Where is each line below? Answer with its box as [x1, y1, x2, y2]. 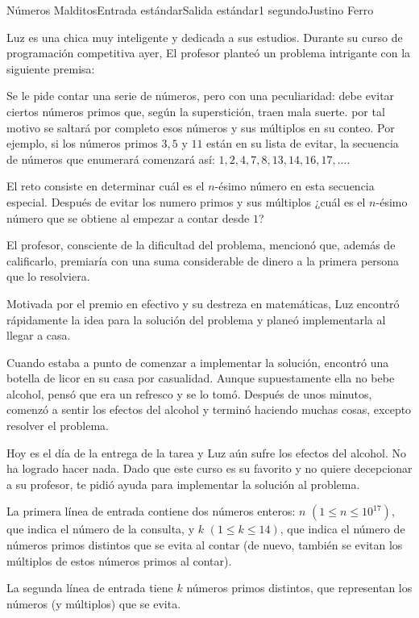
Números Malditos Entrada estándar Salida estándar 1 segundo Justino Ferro [6, 2, 374, 18]
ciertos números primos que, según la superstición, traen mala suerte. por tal [6, 102, 385, 119]
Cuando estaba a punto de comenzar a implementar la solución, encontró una [6, 353, 389, 370]
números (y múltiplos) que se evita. [6, 595, 181, 612]
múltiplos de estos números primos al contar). [6, 552, 232, 569]
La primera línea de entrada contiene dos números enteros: [6, 503, 296, 520]
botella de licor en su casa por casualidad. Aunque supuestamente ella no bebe [6, 370, 395, 386]
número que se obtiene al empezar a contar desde [6, 209, 250, 226]
